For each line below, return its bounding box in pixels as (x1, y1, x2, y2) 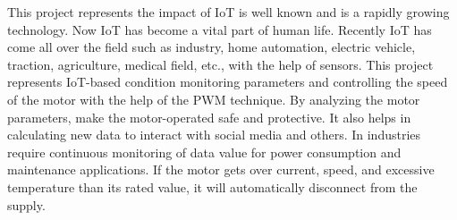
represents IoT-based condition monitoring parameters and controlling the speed (7, 72, 448, 91)
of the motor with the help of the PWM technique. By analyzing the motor (7, 89, 420, 108)
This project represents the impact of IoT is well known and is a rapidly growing (7, 3, 450, 21)
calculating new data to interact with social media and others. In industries (7, 125, 421, 144)
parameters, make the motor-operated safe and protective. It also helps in (7, 107, 411, 126)
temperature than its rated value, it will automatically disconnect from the (7, 177, 418, 196)
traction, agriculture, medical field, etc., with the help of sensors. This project (7, 55, 434, 73)
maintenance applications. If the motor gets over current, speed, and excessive (7, 160, 435, 179)
